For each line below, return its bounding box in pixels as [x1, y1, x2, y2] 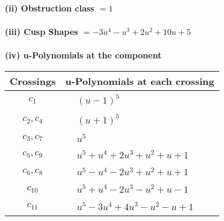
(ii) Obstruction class [5, 2, 95, 14]
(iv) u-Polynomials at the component [5, 49, 162, 61]
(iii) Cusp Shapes [5, 25, 78, 38]
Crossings [10, 73, 56, 88]
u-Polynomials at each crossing [65, 73, 214, 88]
